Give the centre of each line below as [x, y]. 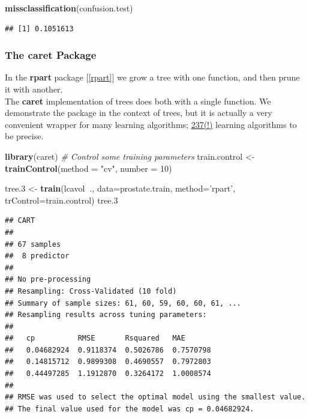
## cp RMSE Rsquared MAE [95, 338]
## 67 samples [33, 244]
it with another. [34, 89]
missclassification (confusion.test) [69, 8]
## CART [20, 221]
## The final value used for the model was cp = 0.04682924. [130, 409]
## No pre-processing [48, 280]
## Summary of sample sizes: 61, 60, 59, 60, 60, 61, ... [123, 303]
